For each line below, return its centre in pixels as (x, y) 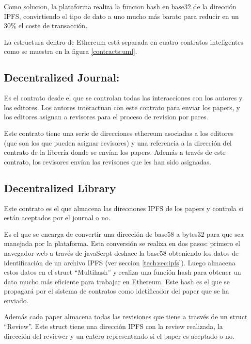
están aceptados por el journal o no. (57, 218)
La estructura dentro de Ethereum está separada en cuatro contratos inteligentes (124, 41)
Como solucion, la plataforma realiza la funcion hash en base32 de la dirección (120, 6)
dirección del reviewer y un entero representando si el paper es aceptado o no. (119, 336)
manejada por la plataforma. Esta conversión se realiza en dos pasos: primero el (122, 243)
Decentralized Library (60, 188)
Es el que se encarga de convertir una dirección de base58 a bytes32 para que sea (124, 234)
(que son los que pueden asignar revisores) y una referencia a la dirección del (118, 142)
